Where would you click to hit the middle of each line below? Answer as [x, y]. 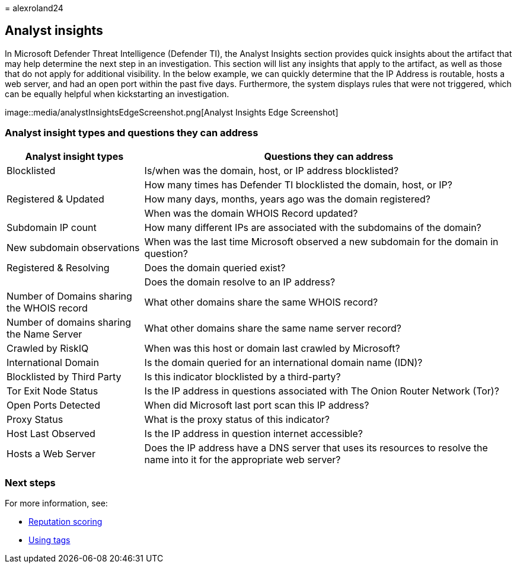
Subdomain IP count [52, 227]
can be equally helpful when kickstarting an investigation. [117, 94]
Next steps [30, 482]
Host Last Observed [51, 433]
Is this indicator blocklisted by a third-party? [242, 376]
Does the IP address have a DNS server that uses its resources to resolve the [316, 447]
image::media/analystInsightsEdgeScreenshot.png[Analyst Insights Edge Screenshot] [172, 112]
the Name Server [44, 334]
